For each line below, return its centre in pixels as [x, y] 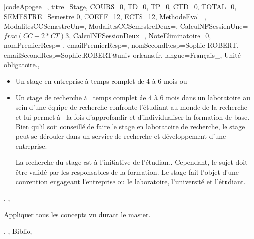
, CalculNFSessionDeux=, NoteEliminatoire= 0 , [140, 35]
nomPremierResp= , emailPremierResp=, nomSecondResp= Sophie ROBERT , [121, 45]
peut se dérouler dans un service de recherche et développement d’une [121, 136]
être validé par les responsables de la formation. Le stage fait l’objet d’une [127, 171]
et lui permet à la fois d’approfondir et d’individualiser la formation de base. [132, 116]
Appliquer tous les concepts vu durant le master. [77, 214]
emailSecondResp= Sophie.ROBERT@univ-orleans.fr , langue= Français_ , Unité [122, 54]
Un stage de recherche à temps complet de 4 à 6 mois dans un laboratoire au [133, 97]
